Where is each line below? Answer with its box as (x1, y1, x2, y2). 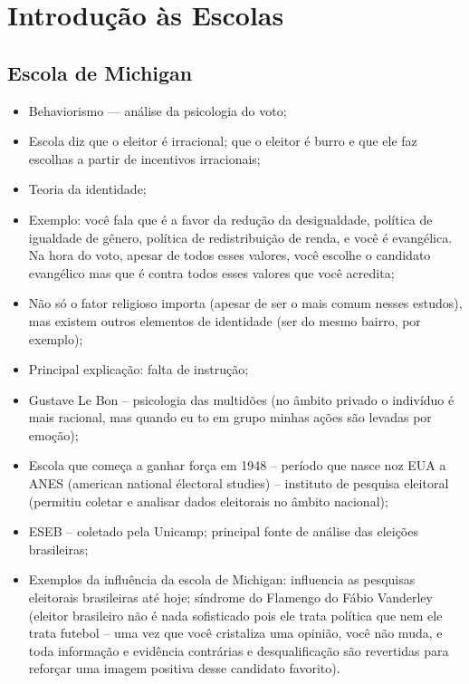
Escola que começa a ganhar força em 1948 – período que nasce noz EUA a (28, 456, 446, 475)
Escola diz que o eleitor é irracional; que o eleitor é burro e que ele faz (28, 131, 417, 150)
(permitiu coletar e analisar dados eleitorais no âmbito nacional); (28, 491, 388, 510)
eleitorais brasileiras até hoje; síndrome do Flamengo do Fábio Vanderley (28, 588, 433, 607)
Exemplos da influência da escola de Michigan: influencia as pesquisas (28, 570, 416, 589)
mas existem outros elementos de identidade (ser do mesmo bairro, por (28, 311, 421, 330)
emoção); (28, 425, 79, 444)
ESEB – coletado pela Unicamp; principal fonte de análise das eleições (28, 522, 418, 541)
